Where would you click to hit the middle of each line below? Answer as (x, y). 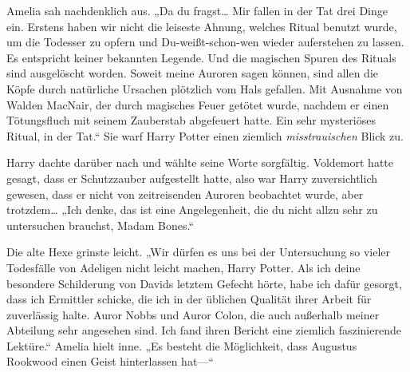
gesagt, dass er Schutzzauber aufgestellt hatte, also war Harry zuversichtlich (192, 178)
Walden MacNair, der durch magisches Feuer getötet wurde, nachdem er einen (198, 104)
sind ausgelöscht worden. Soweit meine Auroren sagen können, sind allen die (192, 73)
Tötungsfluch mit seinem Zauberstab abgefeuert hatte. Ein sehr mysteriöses (191, 120)
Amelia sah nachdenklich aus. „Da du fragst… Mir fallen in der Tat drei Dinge (197, 10)
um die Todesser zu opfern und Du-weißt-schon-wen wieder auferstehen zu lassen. (205, 42)
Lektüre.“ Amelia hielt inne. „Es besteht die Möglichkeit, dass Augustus (182, 345)
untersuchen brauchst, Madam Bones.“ (101, 225)
